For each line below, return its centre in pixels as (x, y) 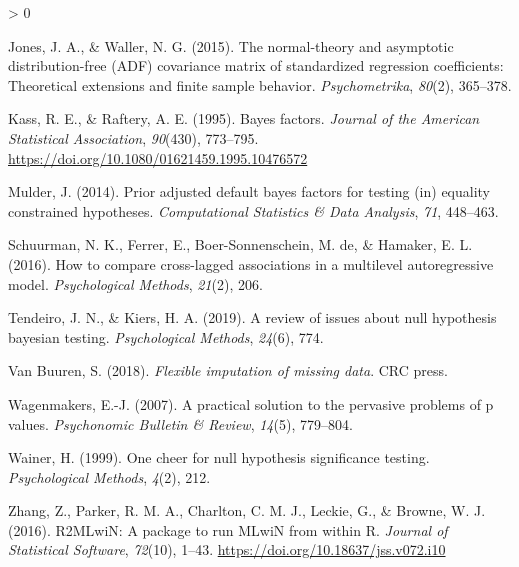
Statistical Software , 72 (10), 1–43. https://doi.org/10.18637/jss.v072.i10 (227, 549)
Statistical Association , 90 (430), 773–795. (133, 137)
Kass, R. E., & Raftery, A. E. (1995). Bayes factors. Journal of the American (244, 118)
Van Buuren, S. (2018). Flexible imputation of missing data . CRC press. (228, 370)
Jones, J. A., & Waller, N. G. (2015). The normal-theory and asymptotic (231, 45)
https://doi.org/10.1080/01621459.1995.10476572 (158, 157)
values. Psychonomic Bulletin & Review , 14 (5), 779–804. (180, 423)
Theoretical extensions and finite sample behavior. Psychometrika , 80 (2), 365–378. (260, 84)
